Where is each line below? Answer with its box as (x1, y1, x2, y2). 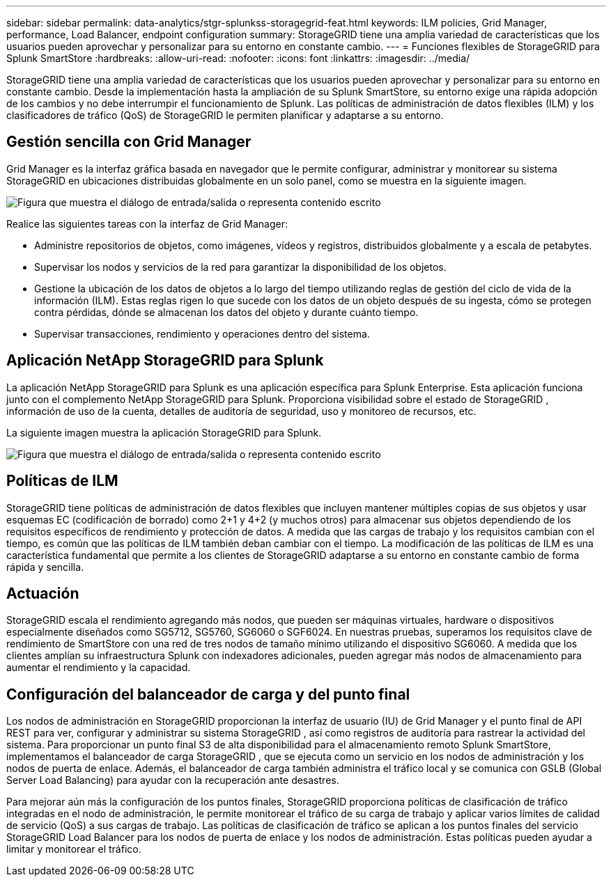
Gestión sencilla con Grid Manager (6, 133, 252, 151)
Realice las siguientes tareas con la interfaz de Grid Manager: (6, 217, 288, 230)
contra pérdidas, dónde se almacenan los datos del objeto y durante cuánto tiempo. (34, 306, 419, 318)
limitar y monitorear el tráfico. (6, 843, 141, 856)
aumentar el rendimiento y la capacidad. (6, 661, 191, 674)
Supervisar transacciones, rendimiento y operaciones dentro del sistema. (34, 327, 370, 340)
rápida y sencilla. (6, 560, 84, 573)
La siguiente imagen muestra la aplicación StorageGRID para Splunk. (6, 426, 322, 439)
